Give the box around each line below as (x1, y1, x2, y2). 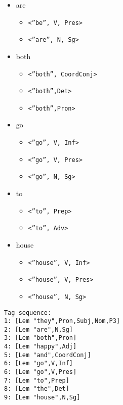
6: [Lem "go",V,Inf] (4, 360, 73, 367)
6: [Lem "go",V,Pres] (4, 368, 77, 376)
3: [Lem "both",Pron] (4, 334, 77, 342)
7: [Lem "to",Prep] (4, 376, 69, 384)
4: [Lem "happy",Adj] (4, 343, 77, 350)
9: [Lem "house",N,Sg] (4, 394, 80, 401)
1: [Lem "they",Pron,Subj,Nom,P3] (4, 317, 120, 325)
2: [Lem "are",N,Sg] (4, 326, 73, 333)
